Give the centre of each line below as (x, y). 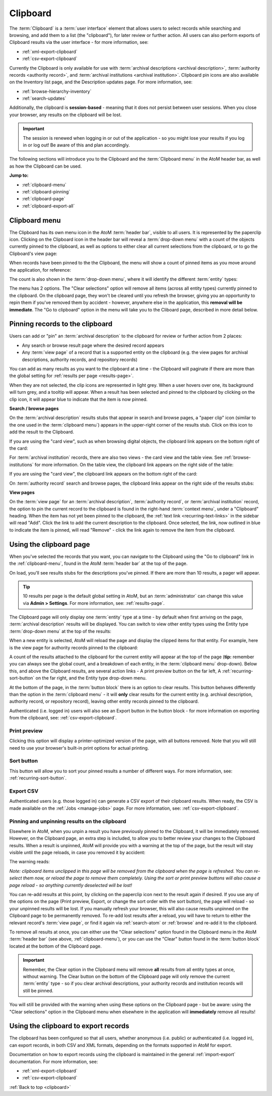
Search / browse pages (34, 408)
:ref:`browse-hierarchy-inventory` (57, 91)
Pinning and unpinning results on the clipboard (68, 821)
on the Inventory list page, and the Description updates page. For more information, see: (101, 82)
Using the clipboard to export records (69, 1026)
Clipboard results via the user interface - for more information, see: (79, 42)
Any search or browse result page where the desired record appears (93, 345)
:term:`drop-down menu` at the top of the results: (60, 631)
